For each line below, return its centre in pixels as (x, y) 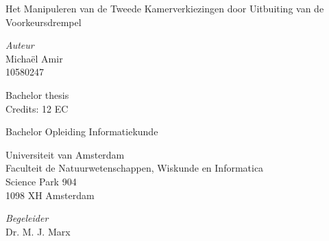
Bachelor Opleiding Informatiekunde (82, 131)
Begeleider (27, 218)
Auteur (20, 45)
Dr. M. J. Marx (38, 231)
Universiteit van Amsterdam (65, 154)
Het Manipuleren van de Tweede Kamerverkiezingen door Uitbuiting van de (165, 8)
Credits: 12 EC (37, 108)
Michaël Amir (34, 58)
